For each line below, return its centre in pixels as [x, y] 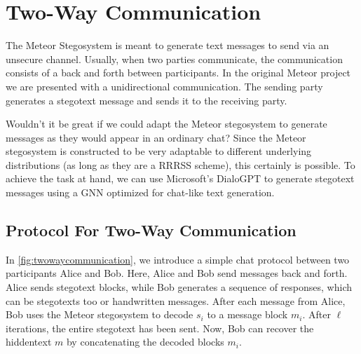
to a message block [247, 314]
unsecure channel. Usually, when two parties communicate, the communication [174, 59]
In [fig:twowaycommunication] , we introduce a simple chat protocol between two [178, 259]
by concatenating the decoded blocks [145, 342]
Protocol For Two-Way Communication [151, 230]
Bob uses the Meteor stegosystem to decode [100, 314]
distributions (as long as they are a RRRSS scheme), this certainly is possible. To [180, 164]
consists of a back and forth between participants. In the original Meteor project [178, 73]
